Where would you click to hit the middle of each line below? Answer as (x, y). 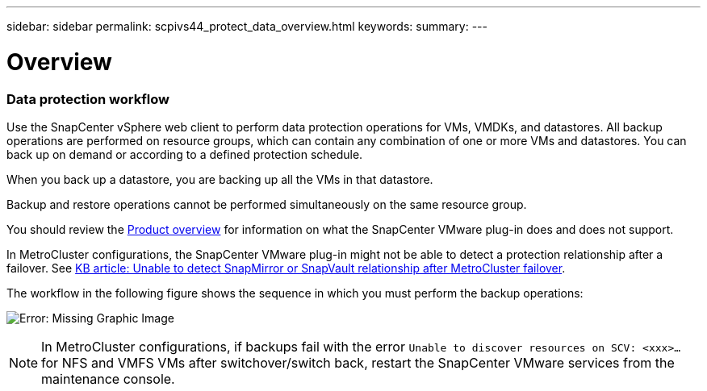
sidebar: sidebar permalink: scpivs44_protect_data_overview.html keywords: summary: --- (247, 26)
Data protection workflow (88, 99)
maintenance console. (108, 379)
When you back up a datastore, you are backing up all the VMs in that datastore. (220, 179)
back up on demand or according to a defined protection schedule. (185, 154)
